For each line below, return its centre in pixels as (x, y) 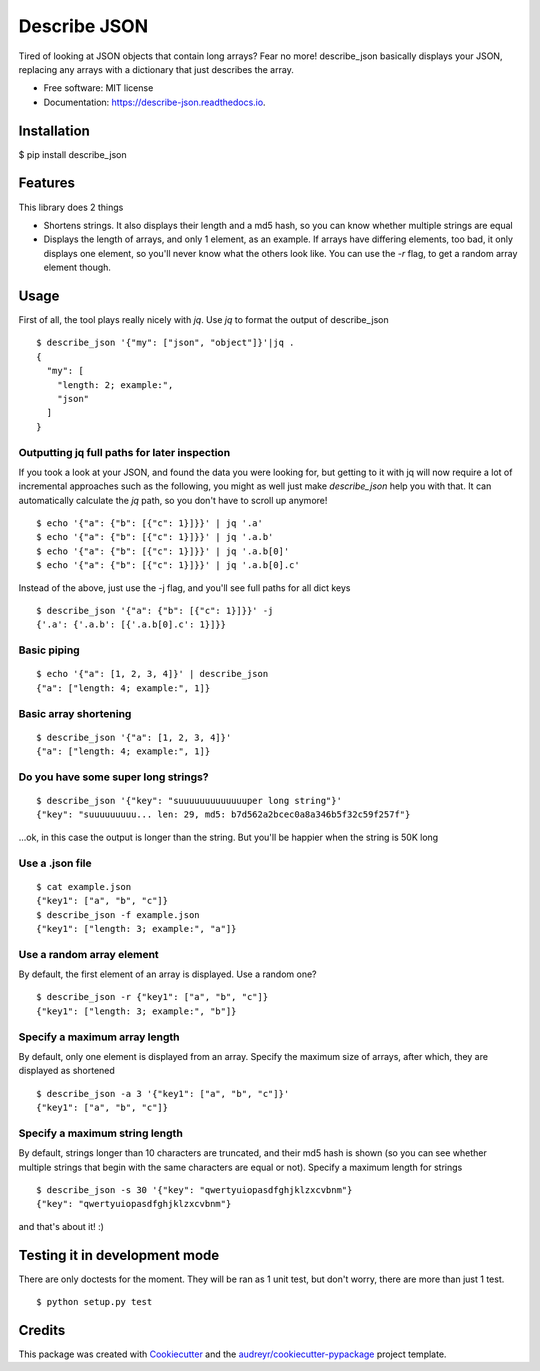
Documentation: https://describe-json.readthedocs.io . (154, 102)
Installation (54, 130)
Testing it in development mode (119, 1255)
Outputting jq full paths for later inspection (124, 452)
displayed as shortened (66, 1071)
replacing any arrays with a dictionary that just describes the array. (156, 69)
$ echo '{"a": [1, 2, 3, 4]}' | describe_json (152, 674)
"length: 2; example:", (115, 384)
